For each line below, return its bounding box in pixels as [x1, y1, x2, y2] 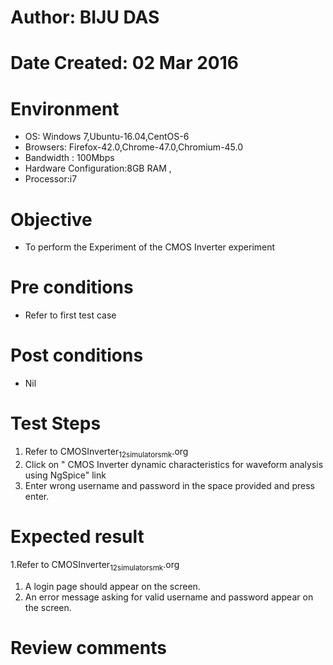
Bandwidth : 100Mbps [24, 152, 115, 164]
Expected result [10, 526, 145, 548]
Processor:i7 [24, 173, 78, 185]
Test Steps [10, 412, 102, 435]
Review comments [10, 636, 167, 659]
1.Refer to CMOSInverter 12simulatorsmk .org [10, 558, 180, 573]
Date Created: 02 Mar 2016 [10, 52, 239, 75]
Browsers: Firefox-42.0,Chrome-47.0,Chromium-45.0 [24, 141, 244, 153]
